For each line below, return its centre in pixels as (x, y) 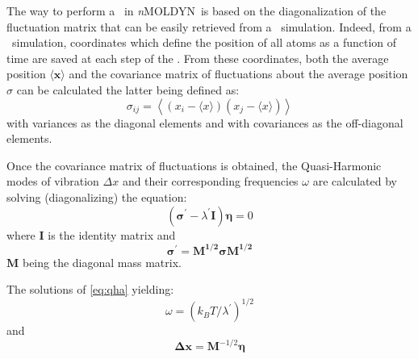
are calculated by (355, 181)
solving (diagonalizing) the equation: (97, 196)
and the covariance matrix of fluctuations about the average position (238, 74)
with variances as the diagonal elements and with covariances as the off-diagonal (205, 122)
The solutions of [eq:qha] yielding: (90, 289)
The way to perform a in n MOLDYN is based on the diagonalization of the (196, 10)
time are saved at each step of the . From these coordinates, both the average (198, 58)
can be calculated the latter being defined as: (128, 89)
